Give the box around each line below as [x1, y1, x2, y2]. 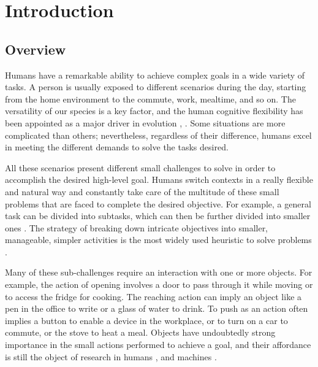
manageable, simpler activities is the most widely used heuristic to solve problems [5, 233, 312, 246]
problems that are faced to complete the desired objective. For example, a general [5, 197, 311, 210]
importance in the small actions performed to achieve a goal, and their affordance [5, 338, 311, 351]
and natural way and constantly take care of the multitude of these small [5, 185, 279, 198]
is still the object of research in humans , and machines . [5, 350, 217, 363]
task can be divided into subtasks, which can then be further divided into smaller [5, 209, 311, 222]
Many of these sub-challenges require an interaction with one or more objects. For [5, 266, 312, 279]
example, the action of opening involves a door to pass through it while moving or [5, 278, 313, 291]
